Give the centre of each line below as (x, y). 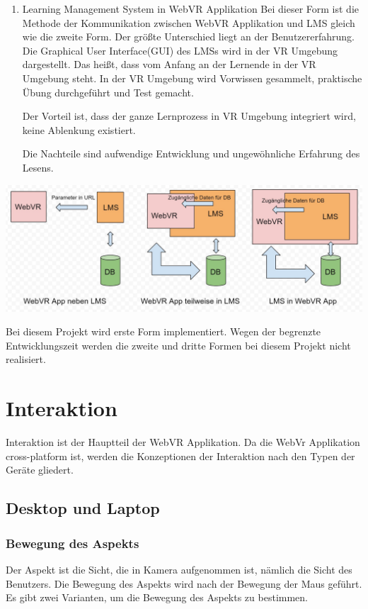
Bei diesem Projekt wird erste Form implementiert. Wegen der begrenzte (163, 331)
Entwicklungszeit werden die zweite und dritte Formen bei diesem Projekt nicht (178, 345)
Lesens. (38, 167)
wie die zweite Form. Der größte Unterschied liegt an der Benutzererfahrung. (188, 37)
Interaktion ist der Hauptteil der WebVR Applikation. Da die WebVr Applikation (183, 442)
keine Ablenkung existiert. (79, 129)
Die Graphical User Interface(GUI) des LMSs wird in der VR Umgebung (180, 50)
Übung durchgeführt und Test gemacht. (108, 92)
